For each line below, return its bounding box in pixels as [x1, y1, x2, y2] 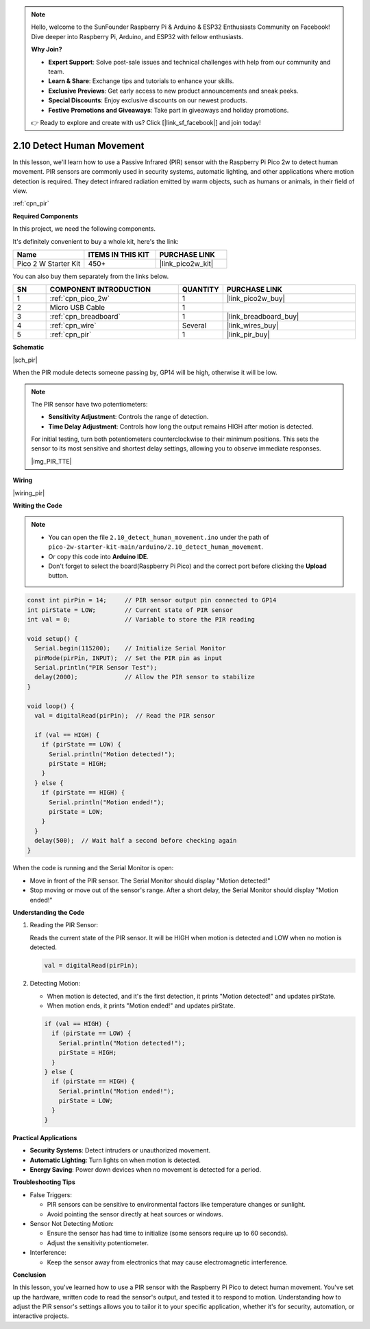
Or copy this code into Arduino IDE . [48, 552, 149, 560]
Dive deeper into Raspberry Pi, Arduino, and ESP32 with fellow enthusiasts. [31, 32, 244, 41]
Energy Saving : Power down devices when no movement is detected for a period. [29, 1166, 262, 1174]
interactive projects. [12, 1312, 69, 1320]
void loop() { [27, 702, 75, 710]
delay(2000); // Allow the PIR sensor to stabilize [34, 673, 255, 681]
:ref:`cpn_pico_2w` [49, 294, 110, 304]
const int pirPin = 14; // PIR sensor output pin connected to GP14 [27, 596, 277, 604]
